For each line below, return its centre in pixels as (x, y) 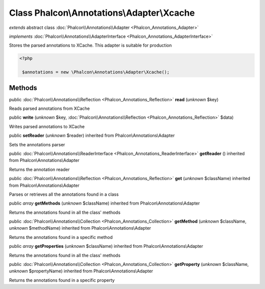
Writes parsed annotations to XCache (47, 126)
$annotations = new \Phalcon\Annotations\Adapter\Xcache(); (96, 72)
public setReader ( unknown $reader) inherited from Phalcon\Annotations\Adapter (92, 135)
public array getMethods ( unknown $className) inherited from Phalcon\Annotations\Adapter (105, 203)
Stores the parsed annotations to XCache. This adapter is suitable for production (90, 45)
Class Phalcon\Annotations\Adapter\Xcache (102, 13)
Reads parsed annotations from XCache (50, 108)
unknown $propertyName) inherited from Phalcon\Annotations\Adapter (81, 271)
